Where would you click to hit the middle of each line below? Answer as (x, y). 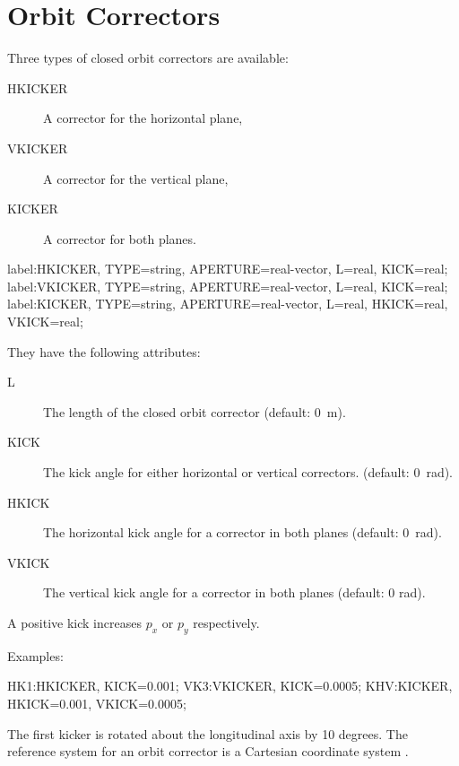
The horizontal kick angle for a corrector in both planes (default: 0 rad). (242, 532)
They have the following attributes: (104, 351)
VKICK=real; (45, 322)
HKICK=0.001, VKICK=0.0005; (97, 703)
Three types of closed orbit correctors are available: (148, 58)
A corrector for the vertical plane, (136, 178)
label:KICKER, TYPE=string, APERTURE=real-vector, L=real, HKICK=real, (228, 304)
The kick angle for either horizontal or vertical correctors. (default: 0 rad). (248, 472)
